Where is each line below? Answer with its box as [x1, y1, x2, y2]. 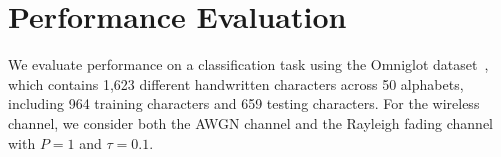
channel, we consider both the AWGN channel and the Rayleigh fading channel [8, 112, 493, 133]
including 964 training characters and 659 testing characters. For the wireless [8, 93, 480, 114]
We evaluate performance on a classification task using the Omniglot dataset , [8, 54, 489, 75]
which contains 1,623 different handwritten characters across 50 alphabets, [8, 73, 464, 94]
